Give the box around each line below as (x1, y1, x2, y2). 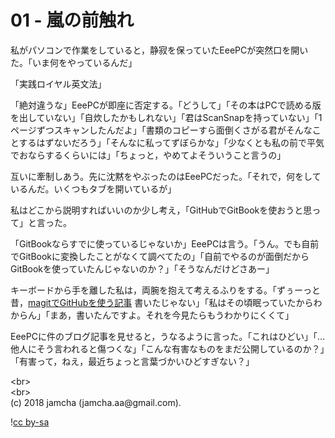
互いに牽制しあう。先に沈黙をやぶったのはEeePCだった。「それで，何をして (10, 170, 322, 182)
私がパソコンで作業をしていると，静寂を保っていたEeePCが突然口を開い (10, 44, 309, 56)
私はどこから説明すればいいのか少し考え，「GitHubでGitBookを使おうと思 (10, 204, 313, 216)
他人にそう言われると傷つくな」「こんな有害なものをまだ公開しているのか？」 (10, 342, 325, 355)
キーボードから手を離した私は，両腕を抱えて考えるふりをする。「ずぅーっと (10, 284, 321, 296)
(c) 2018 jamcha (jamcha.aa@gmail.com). (10, 396, 182, 408)
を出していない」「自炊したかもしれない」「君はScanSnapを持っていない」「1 (10, 111, 323, 123)
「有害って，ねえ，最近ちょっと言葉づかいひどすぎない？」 (10, 355, 255, 367)
